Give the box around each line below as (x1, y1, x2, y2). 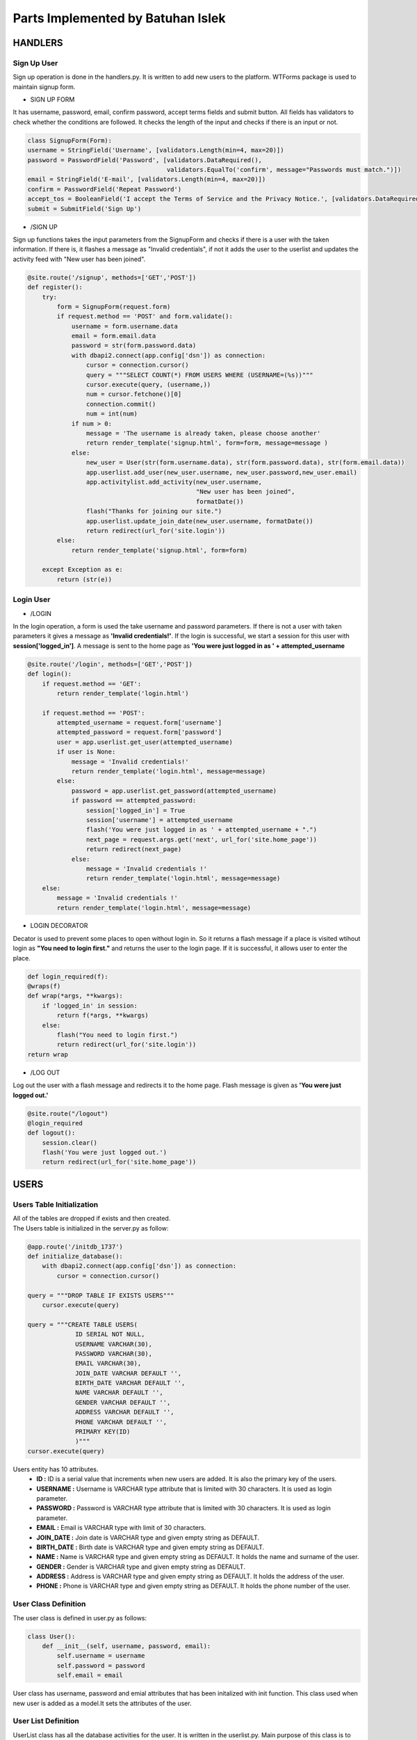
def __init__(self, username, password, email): (42, 1642, 211, 1650)
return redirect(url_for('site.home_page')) (42, 1158, 197, 1166)
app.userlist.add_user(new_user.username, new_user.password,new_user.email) (85, 468, 358, 476)
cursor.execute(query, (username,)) (85, 381, 211, 389)
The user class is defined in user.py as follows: (13, 1613, 147, 1622)
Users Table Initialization (13, 1199, 99, 1209)
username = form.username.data (71, 322, 179, 330)
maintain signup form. (13, 82, 76, 90)
